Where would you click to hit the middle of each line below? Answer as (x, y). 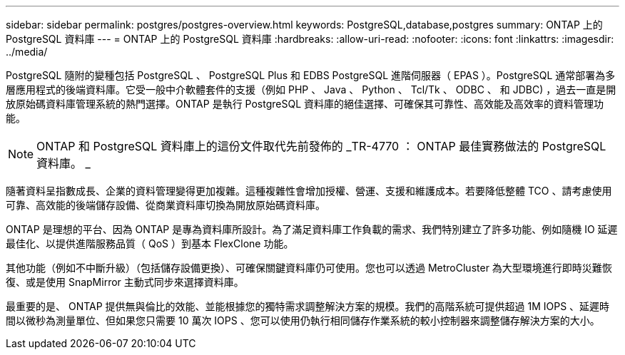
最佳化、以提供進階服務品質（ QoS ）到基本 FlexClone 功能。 (150, 243)
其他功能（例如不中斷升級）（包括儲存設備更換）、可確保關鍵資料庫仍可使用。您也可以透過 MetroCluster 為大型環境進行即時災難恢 (309, 268)
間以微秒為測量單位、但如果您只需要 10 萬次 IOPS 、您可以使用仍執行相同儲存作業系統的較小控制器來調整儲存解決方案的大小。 (303, 320)
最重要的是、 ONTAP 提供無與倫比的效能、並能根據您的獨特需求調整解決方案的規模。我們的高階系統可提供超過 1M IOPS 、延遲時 (308, 306)
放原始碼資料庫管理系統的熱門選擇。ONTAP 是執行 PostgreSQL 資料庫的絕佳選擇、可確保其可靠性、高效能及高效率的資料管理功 (305, 104)
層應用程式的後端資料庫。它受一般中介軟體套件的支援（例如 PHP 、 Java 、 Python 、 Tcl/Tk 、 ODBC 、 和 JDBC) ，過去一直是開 (311, 89)
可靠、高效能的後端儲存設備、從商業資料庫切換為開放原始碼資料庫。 (166, 205)
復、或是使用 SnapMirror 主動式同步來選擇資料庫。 (125, 282)
